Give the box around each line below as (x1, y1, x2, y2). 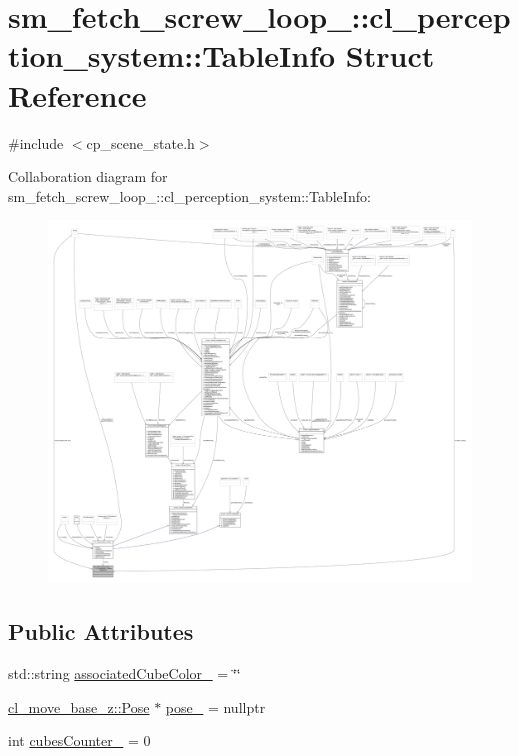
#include (8, 132, 64, 153)
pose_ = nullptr (165, 696, 266, 717)
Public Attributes (8, 616, 194, 647)
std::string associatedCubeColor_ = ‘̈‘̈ (8, 663, 241, 684)
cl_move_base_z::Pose (8, 696, 150, 717)
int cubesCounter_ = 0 (8, 730, 151, 751)
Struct (345, 35, 435, 76)
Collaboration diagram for (8, 166, 168, 187)
